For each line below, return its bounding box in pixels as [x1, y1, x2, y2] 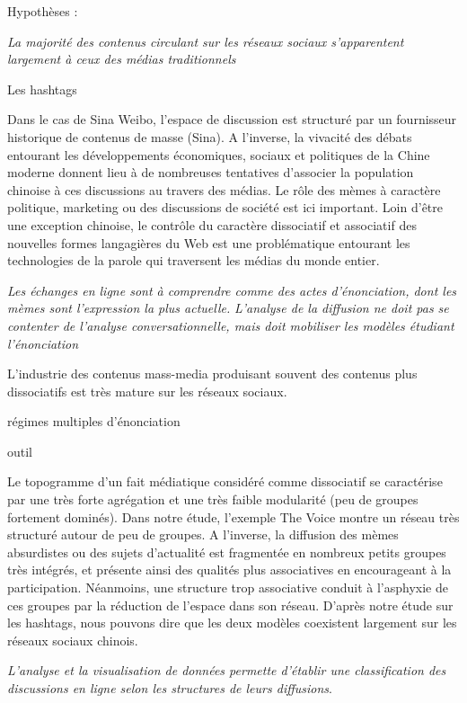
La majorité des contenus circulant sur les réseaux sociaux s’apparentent [7, 31, 404, 50]
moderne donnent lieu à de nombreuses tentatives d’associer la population [7, 163, 414, 182]
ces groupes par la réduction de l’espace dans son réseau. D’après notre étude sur [7, 595, 454, 614]
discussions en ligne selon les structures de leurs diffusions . [7, 679, 332, 697]
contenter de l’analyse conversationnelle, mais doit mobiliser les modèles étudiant [7, 316, 454, 334]
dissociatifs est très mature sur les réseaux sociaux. [7, 381, 287, 400]
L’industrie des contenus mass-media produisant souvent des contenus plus [7, 364, 418, 383]
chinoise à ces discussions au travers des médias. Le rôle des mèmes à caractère [7, 180, 441, 199]
